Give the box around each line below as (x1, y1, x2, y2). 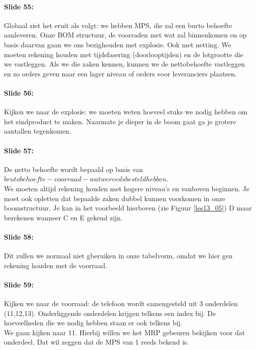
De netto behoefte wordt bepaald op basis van (4, 164, 143, 174)
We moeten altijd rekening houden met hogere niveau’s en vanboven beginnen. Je (4, 183, 250, 193)
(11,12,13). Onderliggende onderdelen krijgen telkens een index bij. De (4, 308, 216, 318)
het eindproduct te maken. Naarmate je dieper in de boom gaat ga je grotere (4, 116, 236, 126)
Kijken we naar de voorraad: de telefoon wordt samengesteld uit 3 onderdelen (4, 298, 238, 309)
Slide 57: (4, 145, 34, 155)
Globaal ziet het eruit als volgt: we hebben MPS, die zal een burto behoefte (4, 20, 232, 30)
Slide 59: (4, 279, 34, 289)
